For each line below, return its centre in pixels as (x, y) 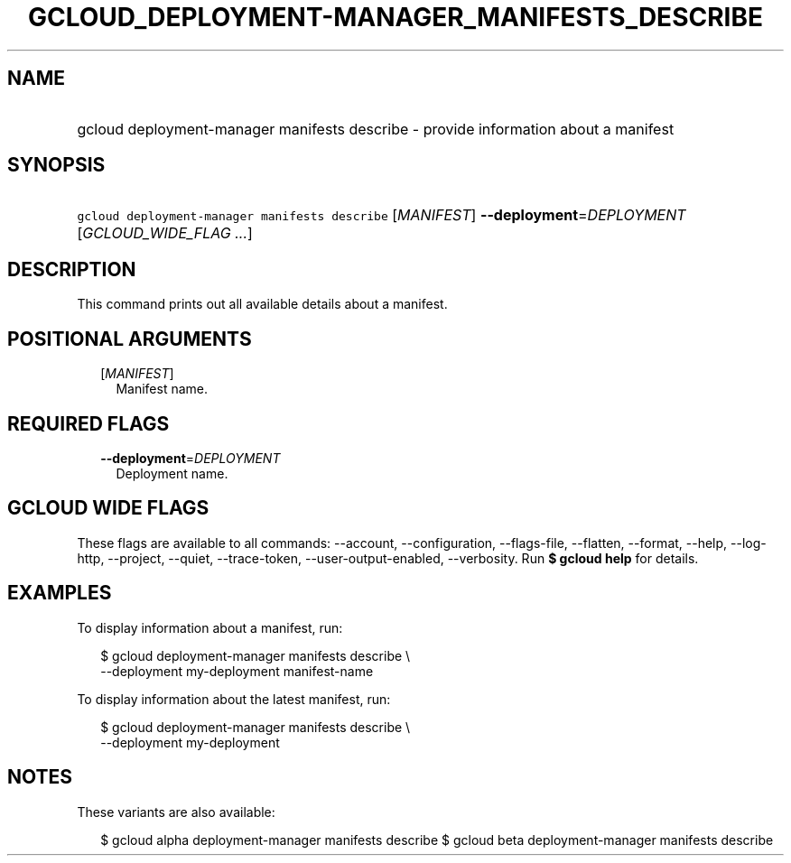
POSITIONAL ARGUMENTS (130, 339)
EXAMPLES (60, 593)
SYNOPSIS (56, 165)
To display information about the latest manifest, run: (234, 699)
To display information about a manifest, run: (210, 627)
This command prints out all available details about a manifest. (262, 304)
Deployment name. (172, 473)
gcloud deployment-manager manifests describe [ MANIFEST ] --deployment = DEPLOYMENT (382, 215)
